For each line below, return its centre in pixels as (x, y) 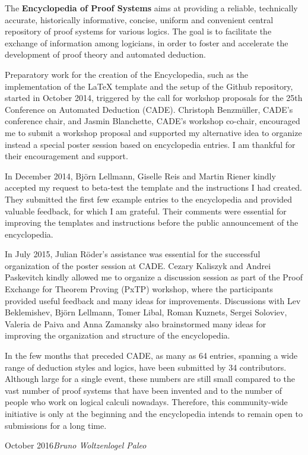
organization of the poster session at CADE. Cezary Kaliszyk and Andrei (138, 265)
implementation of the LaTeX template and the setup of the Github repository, (149, 86)
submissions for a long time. (56, 425)
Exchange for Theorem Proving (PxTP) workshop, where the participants (139, 289)
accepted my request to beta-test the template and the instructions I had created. (153, 187)
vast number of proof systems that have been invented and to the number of (144, 390)
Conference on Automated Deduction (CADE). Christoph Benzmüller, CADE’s (149, 109)
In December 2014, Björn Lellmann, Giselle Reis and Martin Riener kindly (140, 176)
